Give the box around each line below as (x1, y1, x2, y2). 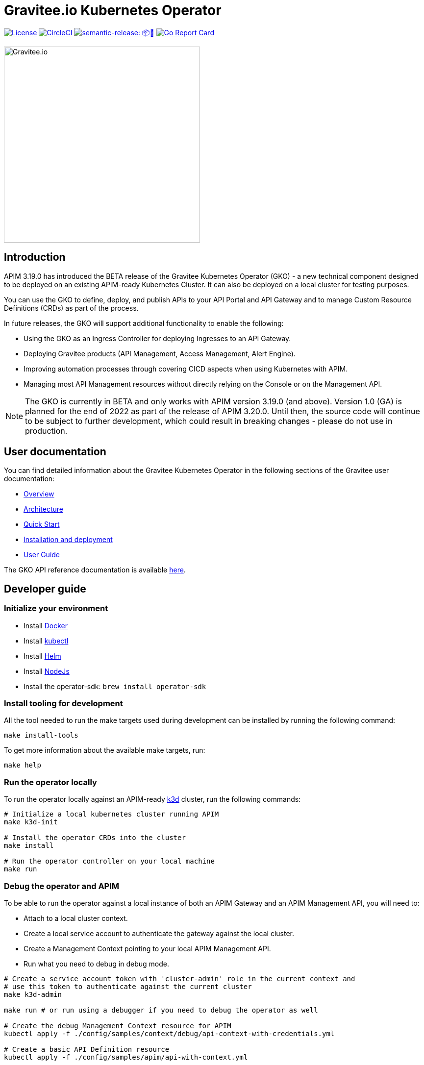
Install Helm (24, 651, 61, 660)
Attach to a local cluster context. (24, 914, 128, 922)
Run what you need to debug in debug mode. (24, 959, 169, 968)
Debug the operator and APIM (4, 881, 120, 891)
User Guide (24, 550, 60, 559)
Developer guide (4, 582, 86, 595)
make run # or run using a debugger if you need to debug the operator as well (4, 1006, 318, 1014)
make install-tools (4, 731, 78, 740)
